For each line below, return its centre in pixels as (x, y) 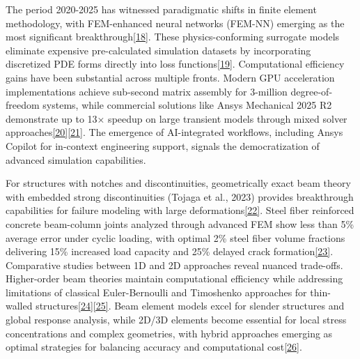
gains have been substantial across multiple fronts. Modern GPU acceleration (170, 77)
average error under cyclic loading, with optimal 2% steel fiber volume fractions (175, 237)
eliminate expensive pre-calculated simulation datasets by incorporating (158, 50)
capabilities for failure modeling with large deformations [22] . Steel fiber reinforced (180, 210)
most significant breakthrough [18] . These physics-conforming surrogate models (173, 37)
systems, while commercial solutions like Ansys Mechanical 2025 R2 (187, 105)
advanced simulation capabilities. (76, 159)
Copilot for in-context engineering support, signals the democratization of (163, 145)
